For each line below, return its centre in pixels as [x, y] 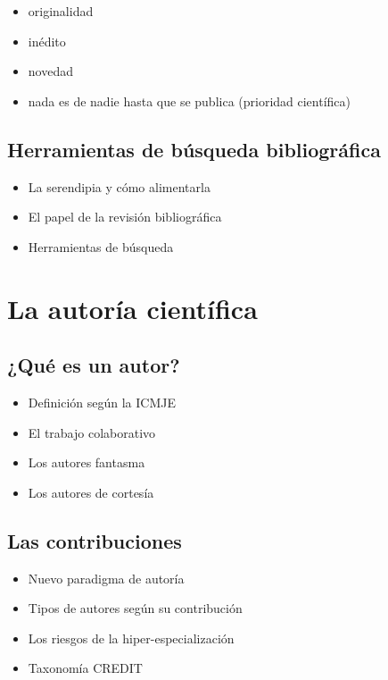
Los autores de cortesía [91, 492]
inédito [47, 41]
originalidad [61, 11]
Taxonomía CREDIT [85, 668]
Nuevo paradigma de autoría [106, 578]
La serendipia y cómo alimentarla [119, 186]
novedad [50, 71]
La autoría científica [132, 308]
